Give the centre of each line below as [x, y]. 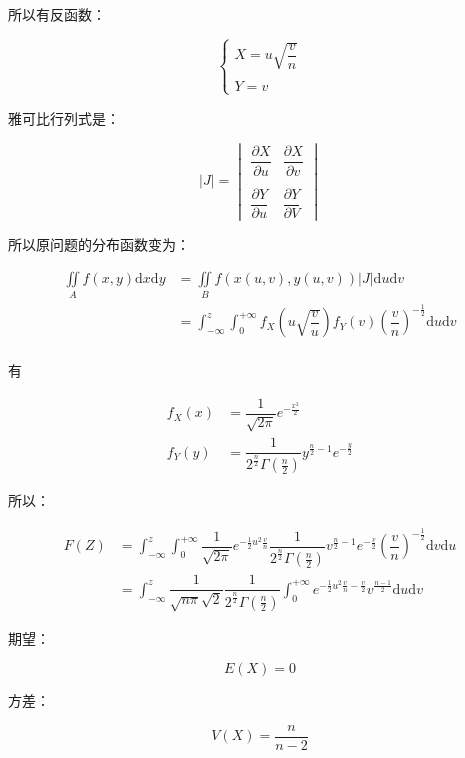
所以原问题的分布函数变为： [99, 243]
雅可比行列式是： [64, 117]
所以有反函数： [57, 14]
